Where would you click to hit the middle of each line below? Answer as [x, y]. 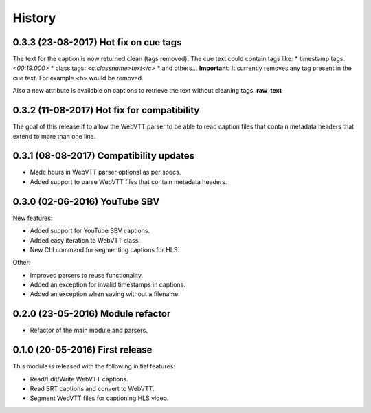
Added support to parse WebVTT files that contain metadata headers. [128, 181]
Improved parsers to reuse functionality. [87, 275]
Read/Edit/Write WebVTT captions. [79, 379]
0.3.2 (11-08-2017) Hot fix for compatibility [106, 110]
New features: [33, 218]
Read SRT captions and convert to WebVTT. [92, 389]
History [34, 18]
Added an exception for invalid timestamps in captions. [108, 284]
